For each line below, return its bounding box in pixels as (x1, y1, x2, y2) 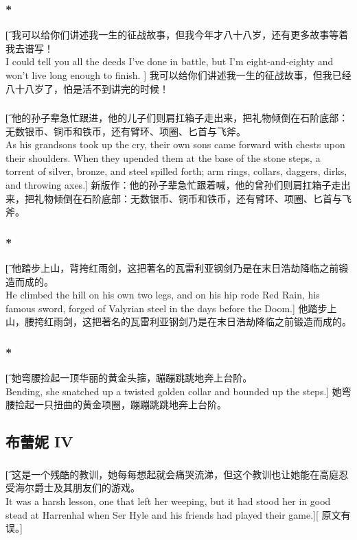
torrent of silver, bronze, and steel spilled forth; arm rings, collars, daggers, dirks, (5, 164, 347, 178)
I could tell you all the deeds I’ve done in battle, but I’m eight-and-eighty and (5, 54, 334, 69)
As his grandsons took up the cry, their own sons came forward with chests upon (5, 137, 345, 152)
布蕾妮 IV (5, 431, 73, 452)
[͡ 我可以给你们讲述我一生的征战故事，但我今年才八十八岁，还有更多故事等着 (5, 27, 349, 42)
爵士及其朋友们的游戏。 (34, 480, 140, 495)
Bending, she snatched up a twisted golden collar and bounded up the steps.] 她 (5, 384, 342, 398)
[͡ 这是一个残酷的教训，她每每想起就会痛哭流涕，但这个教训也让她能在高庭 (5, 467, 339, 481)
